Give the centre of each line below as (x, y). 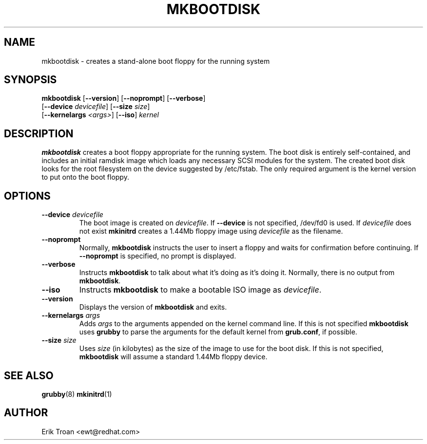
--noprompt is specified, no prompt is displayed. (158, 256)
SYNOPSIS (30, 80)
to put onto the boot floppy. (85, 177)
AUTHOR (26, 413)
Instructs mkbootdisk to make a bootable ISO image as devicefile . (200, 290)
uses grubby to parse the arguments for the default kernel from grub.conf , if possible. (218, 332)
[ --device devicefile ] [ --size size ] (96, 107)
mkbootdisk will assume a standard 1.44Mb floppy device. (173, 357)
